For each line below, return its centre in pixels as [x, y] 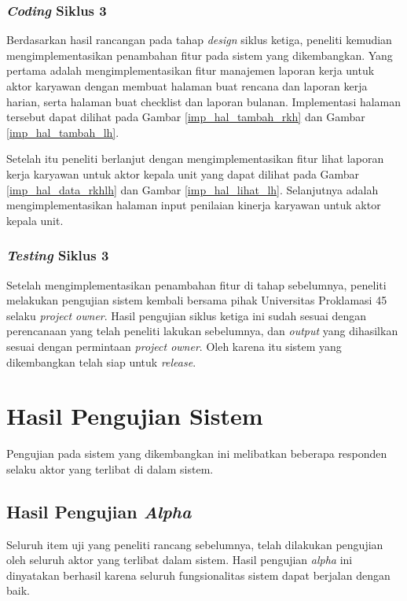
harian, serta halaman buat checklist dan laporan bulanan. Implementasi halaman [204, 101]
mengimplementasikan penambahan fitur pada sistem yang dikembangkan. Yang [200, 55]
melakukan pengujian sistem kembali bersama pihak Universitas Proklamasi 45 [197, 300]
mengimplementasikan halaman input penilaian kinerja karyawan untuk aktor [194, 205]
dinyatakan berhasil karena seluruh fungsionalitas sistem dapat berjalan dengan [198, 575]
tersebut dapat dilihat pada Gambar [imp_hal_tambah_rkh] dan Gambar [186, 117]
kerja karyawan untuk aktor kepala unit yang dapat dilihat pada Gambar [183, 173]
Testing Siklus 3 [58, 255]
